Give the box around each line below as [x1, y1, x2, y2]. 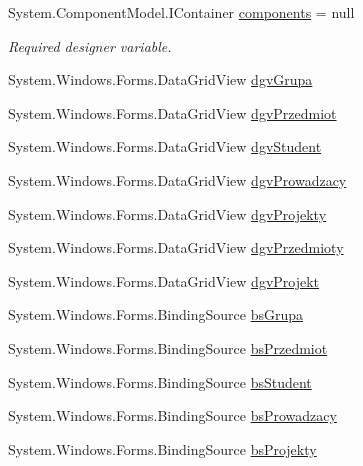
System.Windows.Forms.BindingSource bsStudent [8, 371, 312, 392]
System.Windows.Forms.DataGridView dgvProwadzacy [8, 169, 347, 190]
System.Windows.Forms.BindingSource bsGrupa [8, 304, 303, 325]
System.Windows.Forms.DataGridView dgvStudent [8, 136, 322, 157]
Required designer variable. [8, 35, 172, 56]
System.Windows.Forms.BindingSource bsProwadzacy [8, 405, 337, 426]
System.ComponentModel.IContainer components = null [8, 2, 355, 22]
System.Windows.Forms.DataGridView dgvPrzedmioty [8, 237, 344, 258]
